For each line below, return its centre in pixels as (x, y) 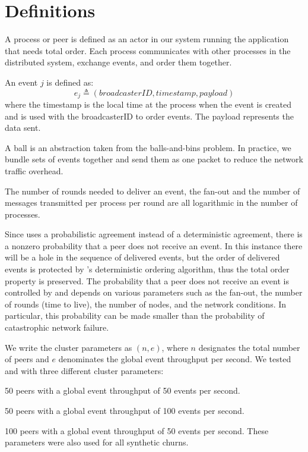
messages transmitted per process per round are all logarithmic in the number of (151, 203)
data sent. (23, 128)
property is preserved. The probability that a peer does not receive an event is (147, 280)
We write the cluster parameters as (69, 347)
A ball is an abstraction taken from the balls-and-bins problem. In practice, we (148, 147)
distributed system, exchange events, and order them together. (118, 62)
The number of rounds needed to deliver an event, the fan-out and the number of (153, 191)
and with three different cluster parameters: (84, 370)
